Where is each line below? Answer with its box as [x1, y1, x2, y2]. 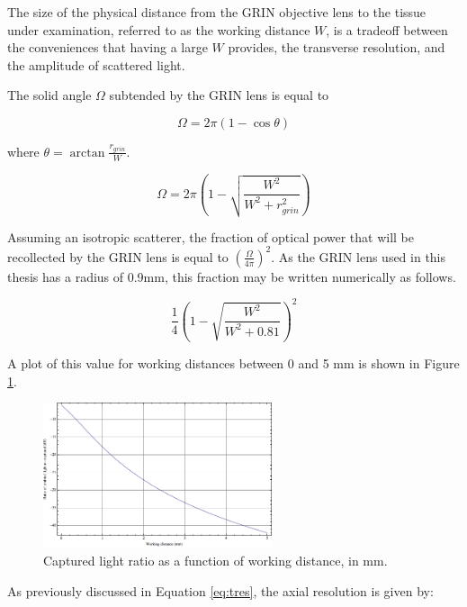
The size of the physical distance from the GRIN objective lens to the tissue [7, 3, 427, 21]
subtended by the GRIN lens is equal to [109, 86, 329, 104]
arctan [69, 146, 105, 159]
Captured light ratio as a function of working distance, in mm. [43, 550, 388, 569]
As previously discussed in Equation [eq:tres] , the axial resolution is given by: [7, 581, 434, 600]
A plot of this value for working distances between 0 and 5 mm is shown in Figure [7, 354, 460, 373]
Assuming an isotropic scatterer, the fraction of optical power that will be [7, 227, 415, 246]
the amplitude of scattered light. [7, 55, 185, 74]
